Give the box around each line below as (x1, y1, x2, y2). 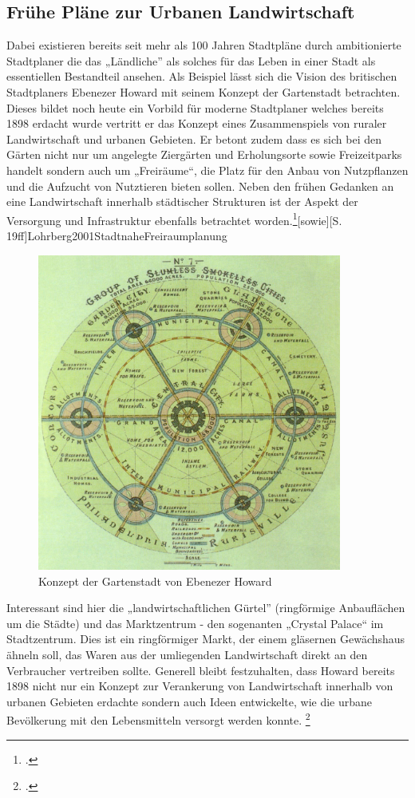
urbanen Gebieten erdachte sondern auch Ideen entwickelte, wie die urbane (6, 693, 373, 709)
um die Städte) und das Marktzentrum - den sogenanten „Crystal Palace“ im (6, 614, 384, 631)
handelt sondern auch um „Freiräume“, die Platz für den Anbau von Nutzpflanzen (6, 161, 409, 178)
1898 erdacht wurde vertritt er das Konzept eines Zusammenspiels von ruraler (6, 115, 387, 132)
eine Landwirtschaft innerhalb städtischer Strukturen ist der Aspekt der (6, 193, 358, 210)
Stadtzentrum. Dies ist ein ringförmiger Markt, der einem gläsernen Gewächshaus (6, 630, 405, 647)
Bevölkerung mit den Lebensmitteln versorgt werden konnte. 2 (6, 709, 310, 729)
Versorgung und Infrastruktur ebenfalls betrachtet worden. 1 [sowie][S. (6, 209, 342, 228)
